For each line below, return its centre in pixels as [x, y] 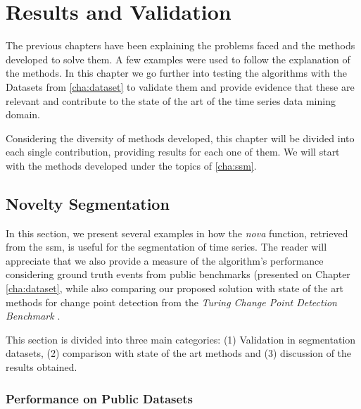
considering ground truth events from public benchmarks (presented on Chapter [178, 274]
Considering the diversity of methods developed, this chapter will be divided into [180, 138]
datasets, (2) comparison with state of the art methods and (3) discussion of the [179, 353]
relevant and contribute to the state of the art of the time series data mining [171, 100]
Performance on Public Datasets [99, 398]
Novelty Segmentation [88, 203]
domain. [23, 114]
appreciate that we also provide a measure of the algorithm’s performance [165, 260]
